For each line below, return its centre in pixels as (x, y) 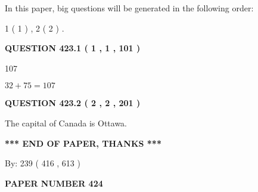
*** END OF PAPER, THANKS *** (83, 143)
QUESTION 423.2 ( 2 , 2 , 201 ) (73, 103)
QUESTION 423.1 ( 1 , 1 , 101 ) (73, 48)
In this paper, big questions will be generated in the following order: (129, 8)
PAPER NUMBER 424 (54, 183)
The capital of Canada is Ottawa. (66, 123)
